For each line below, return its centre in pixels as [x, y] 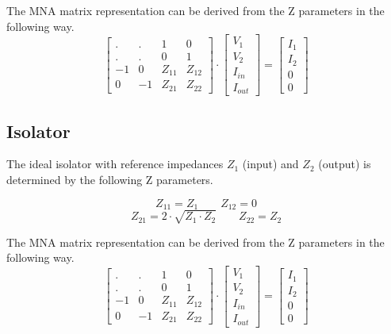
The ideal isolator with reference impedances [115, 164]
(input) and [270, 164]
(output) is [345, 164]
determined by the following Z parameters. [110, 179]
